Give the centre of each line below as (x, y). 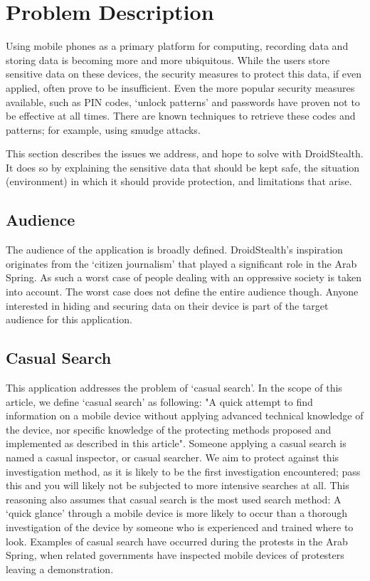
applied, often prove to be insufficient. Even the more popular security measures (180, 87)
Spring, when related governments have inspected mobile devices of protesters (175, 555)
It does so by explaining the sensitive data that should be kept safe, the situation (183, 167)
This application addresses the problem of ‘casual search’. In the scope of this (174, 388)
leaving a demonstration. (60, 569)
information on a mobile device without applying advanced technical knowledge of (185, 415)
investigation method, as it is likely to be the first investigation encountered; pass (183, 471)
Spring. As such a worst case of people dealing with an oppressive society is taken (184, 277)
